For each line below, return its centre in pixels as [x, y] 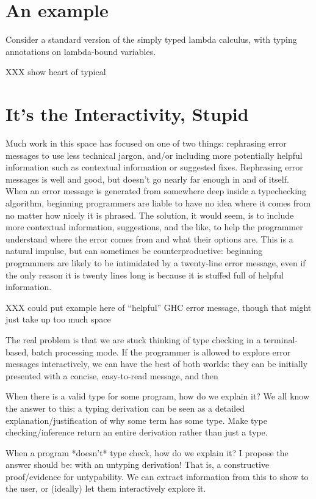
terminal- [281, 339]
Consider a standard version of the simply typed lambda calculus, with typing [151, 39]
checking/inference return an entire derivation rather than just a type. [137, 432]
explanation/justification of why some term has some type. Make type [136, 420]
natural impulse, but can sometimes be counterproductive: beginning [134, 251]
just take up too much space [58, 319]
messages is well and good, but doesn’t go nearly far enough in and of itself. [147, 179]
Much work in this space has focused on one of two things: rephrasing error [146, 143]
